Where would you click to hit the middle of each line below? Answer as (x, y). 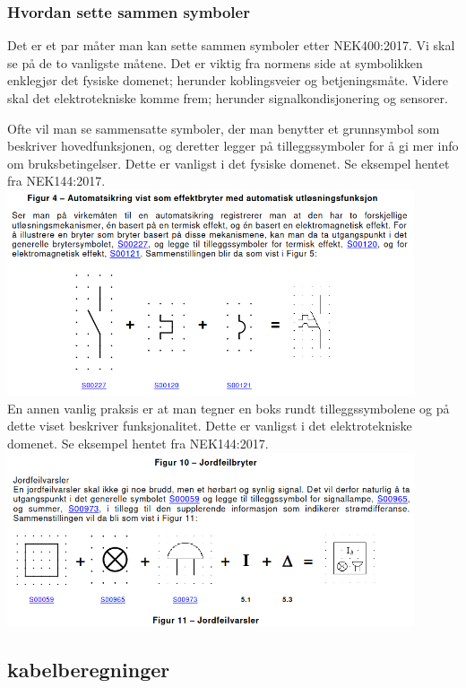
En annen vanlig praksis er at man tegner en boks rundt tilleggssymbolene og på (229, 408)
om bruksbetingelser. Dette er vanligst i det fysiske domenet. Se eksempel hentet (229, 163)
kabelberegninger (89, 670)
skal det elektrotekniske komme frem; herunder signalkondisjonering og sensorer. (228, 98)
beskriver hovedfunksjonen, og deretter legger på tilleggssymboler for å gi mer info (233, 146)
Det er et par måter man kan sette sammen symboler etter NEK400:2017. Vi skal (231, 45)
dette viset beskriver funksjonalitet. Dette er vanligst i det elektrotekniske (210, 426)
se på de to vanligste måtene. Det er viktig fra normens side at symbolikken (215, 62)
